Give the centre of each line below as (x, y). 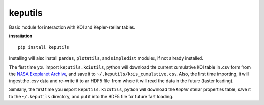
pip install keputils (44, 47)
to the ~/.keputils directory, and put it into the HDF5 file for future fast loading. (91, 96)
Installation (21, 36)
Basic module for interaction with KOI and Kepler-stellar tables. (72, 27)
